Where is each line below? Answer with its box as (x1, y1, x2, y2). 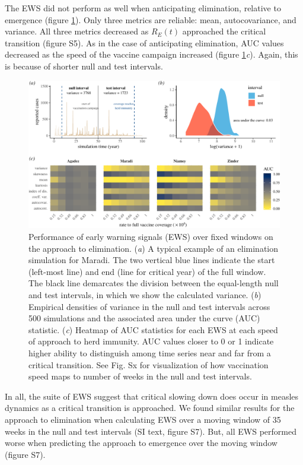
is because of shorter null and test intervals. (5, 59, 163, 72)
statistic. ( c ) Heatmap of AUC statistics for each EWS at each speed (28, 323, 278, 336)
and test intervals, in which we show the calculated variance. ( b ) (28, 288, 261, 300)
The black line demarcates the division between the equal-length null (28, 277, 279, 289)
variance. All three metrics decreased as (5, 25, 149, 37)
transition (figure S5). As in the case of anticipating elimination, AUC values (5, 36, 284, 49)
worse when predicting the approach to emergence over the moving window (5, 436, 278, 449)
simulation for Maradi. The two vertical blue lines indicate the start (28, 254, 275, 266)
